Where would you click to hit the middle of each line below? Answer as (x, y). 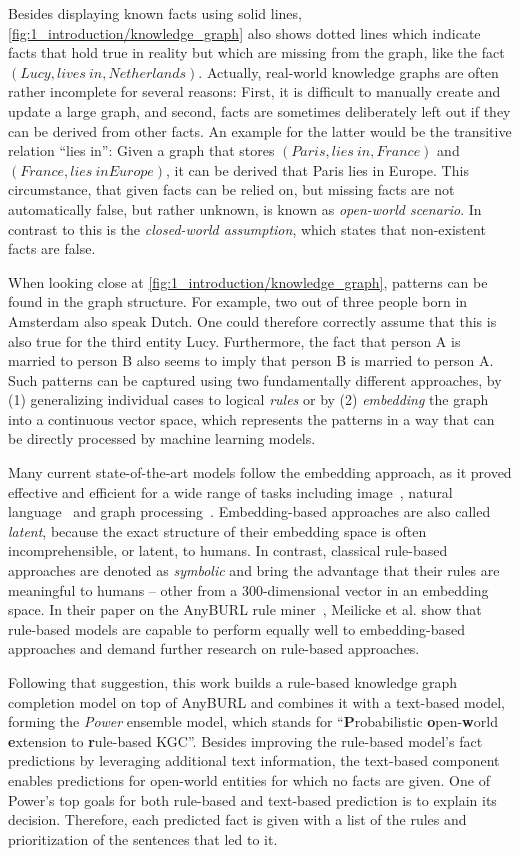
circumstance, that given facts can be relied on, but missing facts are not (231, 189)
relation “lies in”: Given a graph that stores (141, 150)
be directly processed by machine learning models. (162, 438)
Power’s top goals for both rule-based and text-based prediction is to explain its (252, 799)
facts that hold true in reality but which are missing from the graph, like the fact (256, 52)
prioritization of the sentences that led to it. (143, 838)
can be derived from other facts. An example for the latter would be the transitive (260, 130)
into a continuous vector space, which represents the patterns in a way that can (251, 418)
